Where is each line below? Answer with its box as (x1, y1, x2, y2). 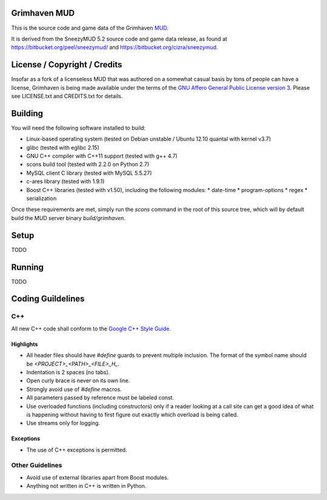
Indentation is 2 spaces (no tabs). (26, 368, 110, 376)
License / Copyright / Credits (11, 59, 122, 70)
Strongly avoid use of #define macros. (26, 385, 122, 393)
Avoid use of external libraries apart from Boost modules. (26, 473, 169, 481)
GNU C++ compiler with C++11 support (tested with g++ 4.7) (26, 152, 178, 160)
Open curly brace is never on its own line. (26, 377, 130, 384)
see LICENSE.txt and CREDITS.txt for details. (11, 92, 124, 99)
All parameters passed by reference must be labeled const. (26, 394, 174, 401)
